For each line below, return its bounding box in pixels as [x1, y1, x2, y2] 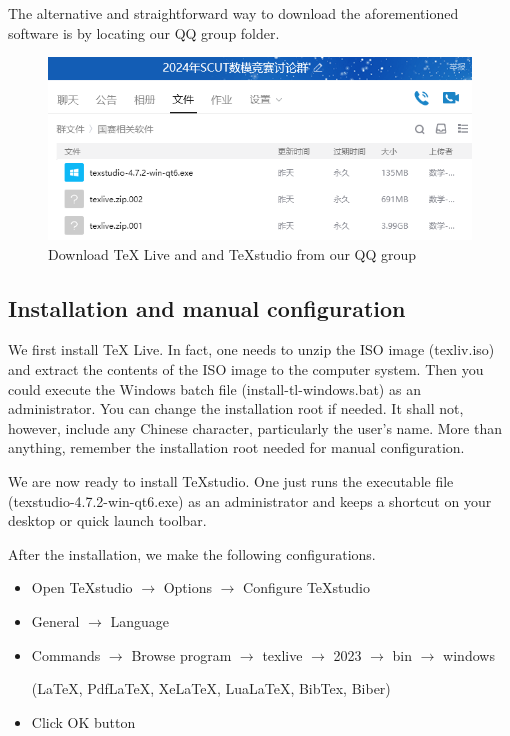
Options [163, 577, 212, 598]
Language [110, 610, 169, 631]
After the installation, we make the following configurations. [8, 543, 376, 564]
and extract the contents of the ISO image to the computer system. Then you [8, 359, 484, 380]
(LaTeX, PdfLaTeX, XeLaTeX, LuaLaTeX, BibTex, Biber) [31, 678, 391, 699]
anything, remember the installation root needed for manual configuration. [8, 437, 465, 458]
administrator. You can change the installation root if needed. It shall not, [8, 398, 464, 419]
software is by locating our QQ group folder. [8, 22, 280, 43]
